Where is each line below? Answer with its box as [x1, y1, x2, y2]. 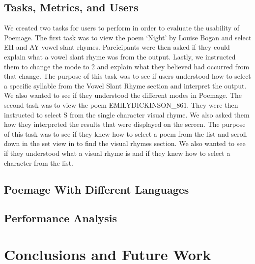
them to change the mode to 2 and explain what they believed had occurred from [4, 61, 250, 71]
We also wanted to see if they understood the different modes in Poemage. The [4, 90, 242, 100]
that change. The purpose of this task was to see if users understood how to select [4, 71, 251, 81]
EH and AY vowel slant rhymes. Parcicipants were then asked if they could [4, 42, 230, 52]
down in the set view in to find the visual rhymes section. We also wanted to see [4, 138, 246, 148]
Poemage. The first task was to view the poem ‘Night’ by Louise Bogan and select [4, 32, 252, 42]
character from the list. [4, 157, 73, 168]
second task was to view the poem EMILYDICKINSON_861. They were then [4, 99, 238, 110]
